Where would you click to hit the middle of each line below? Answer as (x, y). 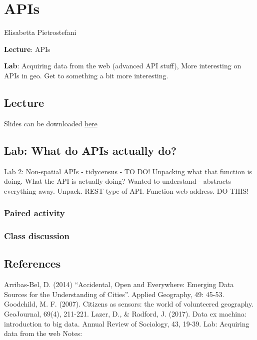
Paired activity (34, 213)
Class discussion (37, 236)
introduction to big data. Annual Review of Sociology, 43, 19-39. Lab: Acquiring (127, 323)
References (32, 263)
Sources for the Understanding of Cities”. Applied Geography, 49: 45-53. (114, 294)
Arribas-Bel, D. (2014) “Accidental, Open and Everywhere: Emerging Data (119, 284)
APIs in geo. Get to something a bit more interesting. (86, 75)
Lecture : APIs (27, 49)
